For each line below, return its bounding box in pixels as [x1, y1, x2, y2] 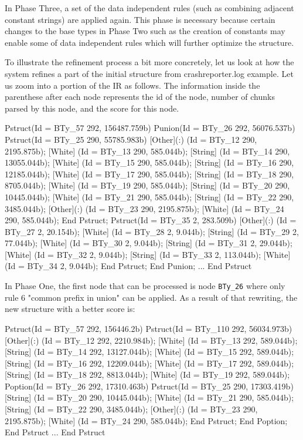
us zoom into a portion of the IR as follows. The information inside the [5, 79, 260, 91]
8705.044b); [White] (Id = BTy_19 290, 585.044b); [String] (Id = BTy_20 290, [5, 179, 290, 192]
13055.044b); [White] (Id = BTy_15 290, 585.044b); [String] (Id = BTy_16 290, [5, 156, 294, 169]
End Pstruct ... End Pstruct [5, 426, 105, 438]
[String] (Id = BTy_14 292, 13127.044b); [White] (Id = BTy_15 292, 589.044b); [5, 345, 294, 358]
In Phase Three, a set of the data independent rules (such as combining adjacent [5, 2, 294, 14]
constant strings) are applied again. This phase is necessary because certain [5, 13, 275, 25]
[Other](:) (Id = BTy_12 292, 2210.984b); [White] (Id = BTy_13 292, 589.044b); [5, 334, 298, 346]
